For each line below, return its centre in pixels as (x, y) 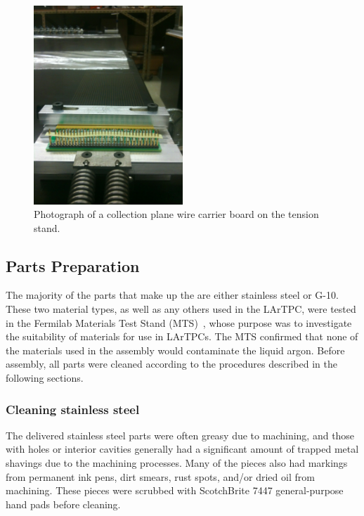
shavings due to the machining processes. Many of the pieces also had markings (177, 463)
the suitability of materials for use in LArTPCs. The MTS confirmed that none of (182, 336)
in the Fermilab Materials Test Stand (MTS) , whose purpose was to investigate (179, 322)
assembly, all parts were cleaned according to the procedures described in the (171, 364)
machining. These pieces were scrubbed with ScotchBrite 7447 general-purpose (175, 490)
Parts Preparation (73, 265)
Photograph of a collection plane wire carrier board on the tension (176, 214)
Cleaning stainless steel (73, 409)
